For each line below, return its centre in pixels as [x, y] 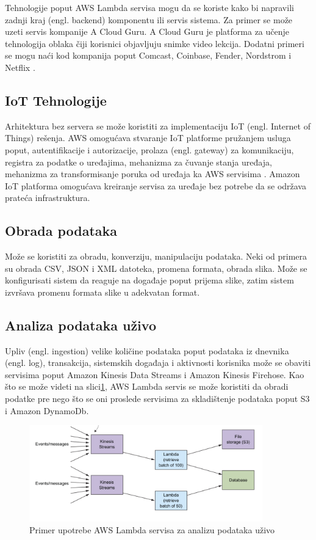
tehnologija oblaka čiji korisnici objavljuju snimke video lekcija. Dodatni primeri [155, 43]
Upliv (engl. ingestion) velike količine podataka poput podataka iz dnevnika [147, 350]
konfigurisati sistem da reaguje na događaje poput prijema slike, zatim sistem [149, 280]
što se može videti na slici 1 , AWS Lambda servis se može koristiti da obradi [147, 386]
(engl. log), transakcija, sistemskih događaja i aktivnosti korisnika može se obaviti [158, 363]
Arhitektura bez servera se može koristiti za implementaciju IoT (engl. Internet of [158, 126]
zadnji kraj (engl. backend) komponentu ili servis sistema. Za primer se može [149, 19]
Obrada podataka [61, 231]
